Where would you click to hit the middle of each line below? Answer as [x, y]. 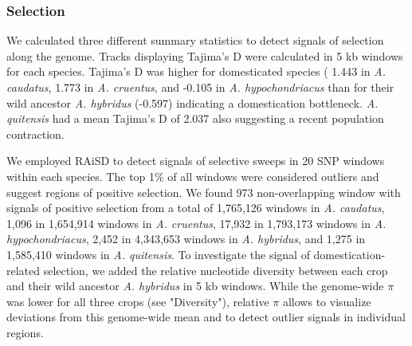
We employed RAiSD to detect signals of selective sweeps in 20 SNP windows [196, 161]
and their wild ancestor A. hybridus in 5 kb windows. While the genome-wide [195, 286]
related [24, 270]
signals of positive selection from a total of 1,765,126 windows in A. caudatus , [196, 208]
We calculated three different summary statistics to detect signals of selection [195, 40]
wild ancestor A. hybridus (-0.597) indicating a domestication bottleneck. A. [192, 102]
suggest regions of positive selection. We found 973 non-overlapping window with [204, 192]
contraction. [35, 134]
